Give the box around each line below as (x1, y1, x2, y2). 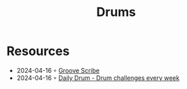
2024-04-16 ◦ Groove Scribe (16, 66, 100, 74)
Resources (6, 43, 70, 59)
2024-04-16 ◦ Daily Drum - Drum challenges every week (16, 74, 180, 82)
